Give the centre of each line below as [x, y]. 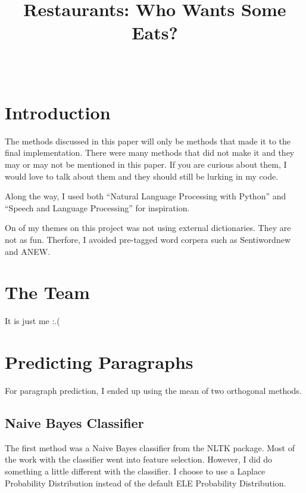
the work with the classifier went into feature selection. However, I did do [139, 459]
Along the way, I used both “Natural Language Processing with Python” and [146, 196]
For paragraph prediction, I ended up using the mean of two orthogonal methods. [153, 391]
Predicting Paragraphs [99, 362]
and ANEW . [28, 251]
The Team [47, 292]
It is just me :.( [32, 321]
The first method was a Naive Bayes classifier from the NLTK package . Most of [150, 447]
